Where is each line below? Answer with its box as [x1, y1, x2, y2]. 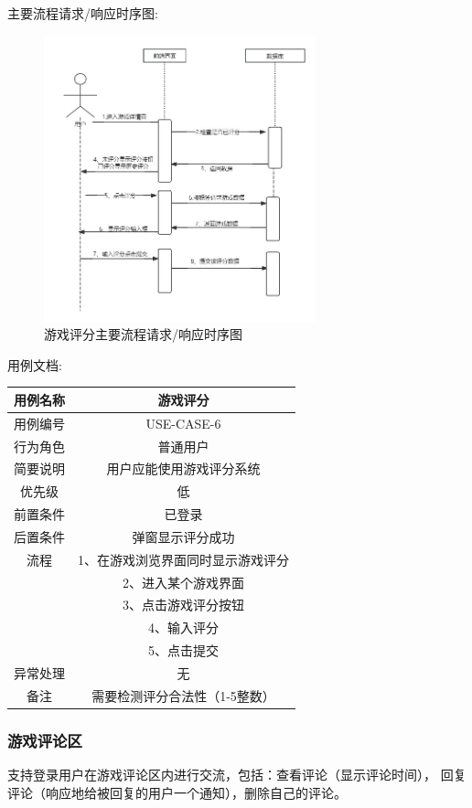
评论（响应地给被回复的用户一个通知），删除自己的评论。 [7, 782, 347, 802]
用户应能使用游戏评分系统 [106, 459, 261, 478]
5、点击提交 [148, 641, 219, 660]
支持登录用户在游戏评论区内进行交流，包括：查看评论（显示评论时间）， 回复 [7, 765, 467, 784]
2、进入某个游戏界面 [123, 572, 244, 591]
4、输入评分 [148, 618, 219, 637]
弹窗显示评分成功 [132, 526, 235, 546]
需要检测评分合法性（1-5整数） [91, 686, 275, 705]
